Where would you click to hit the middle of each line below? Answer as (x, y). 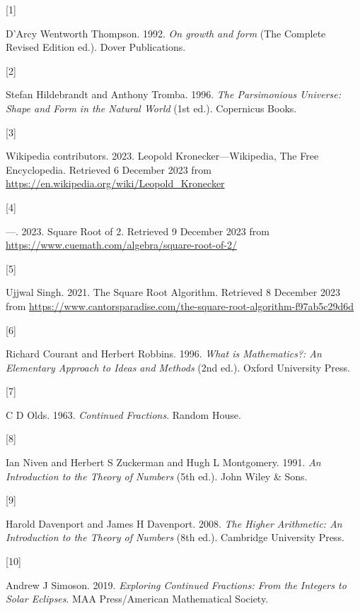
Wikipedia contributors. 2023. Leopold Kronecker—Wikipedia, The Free (162, 156)
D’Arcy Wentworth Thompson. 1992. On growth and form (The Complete (166, 33)
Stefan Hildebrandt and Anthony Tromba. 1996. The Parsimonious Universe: (174, 94)
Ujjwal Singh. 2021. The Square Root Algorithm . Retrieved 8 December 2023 (173, 292)
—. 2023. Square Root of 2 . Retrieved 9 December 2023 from (138, 231)
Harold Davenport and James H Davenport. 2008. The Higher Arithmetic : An (174, 523)
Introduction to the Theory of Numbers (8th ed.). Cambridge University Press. (175, 537)
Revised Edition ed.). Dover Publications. (96, 47)
